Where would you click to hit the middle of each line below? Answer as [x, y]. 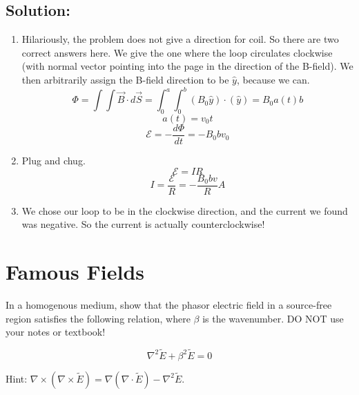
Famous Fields [75, 271]
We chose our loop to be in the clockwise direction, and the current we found [185, 210]
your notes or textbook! [56, 332]
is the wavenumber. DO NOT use [273, 318]
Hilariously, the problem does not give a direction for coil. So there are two [180, 39]
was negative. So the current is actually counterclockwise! [143, 224]
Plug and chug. [54, 160]
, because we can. [273, 79]
